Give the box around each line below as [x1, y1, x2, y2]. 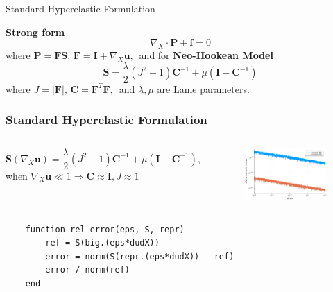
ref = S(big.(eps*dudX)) [45, 238, 160, 248]
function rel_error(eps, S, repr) [25, 224, 185, 234]
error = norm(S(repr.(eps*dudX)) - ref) [45, 251, 234, 261]
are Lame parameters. [157, 81, 250, 96]
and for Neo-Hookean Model [139, 47, 273, 62]
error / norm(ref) [45, 265, 130, 275]
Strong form [6, 24, 65, 39]
